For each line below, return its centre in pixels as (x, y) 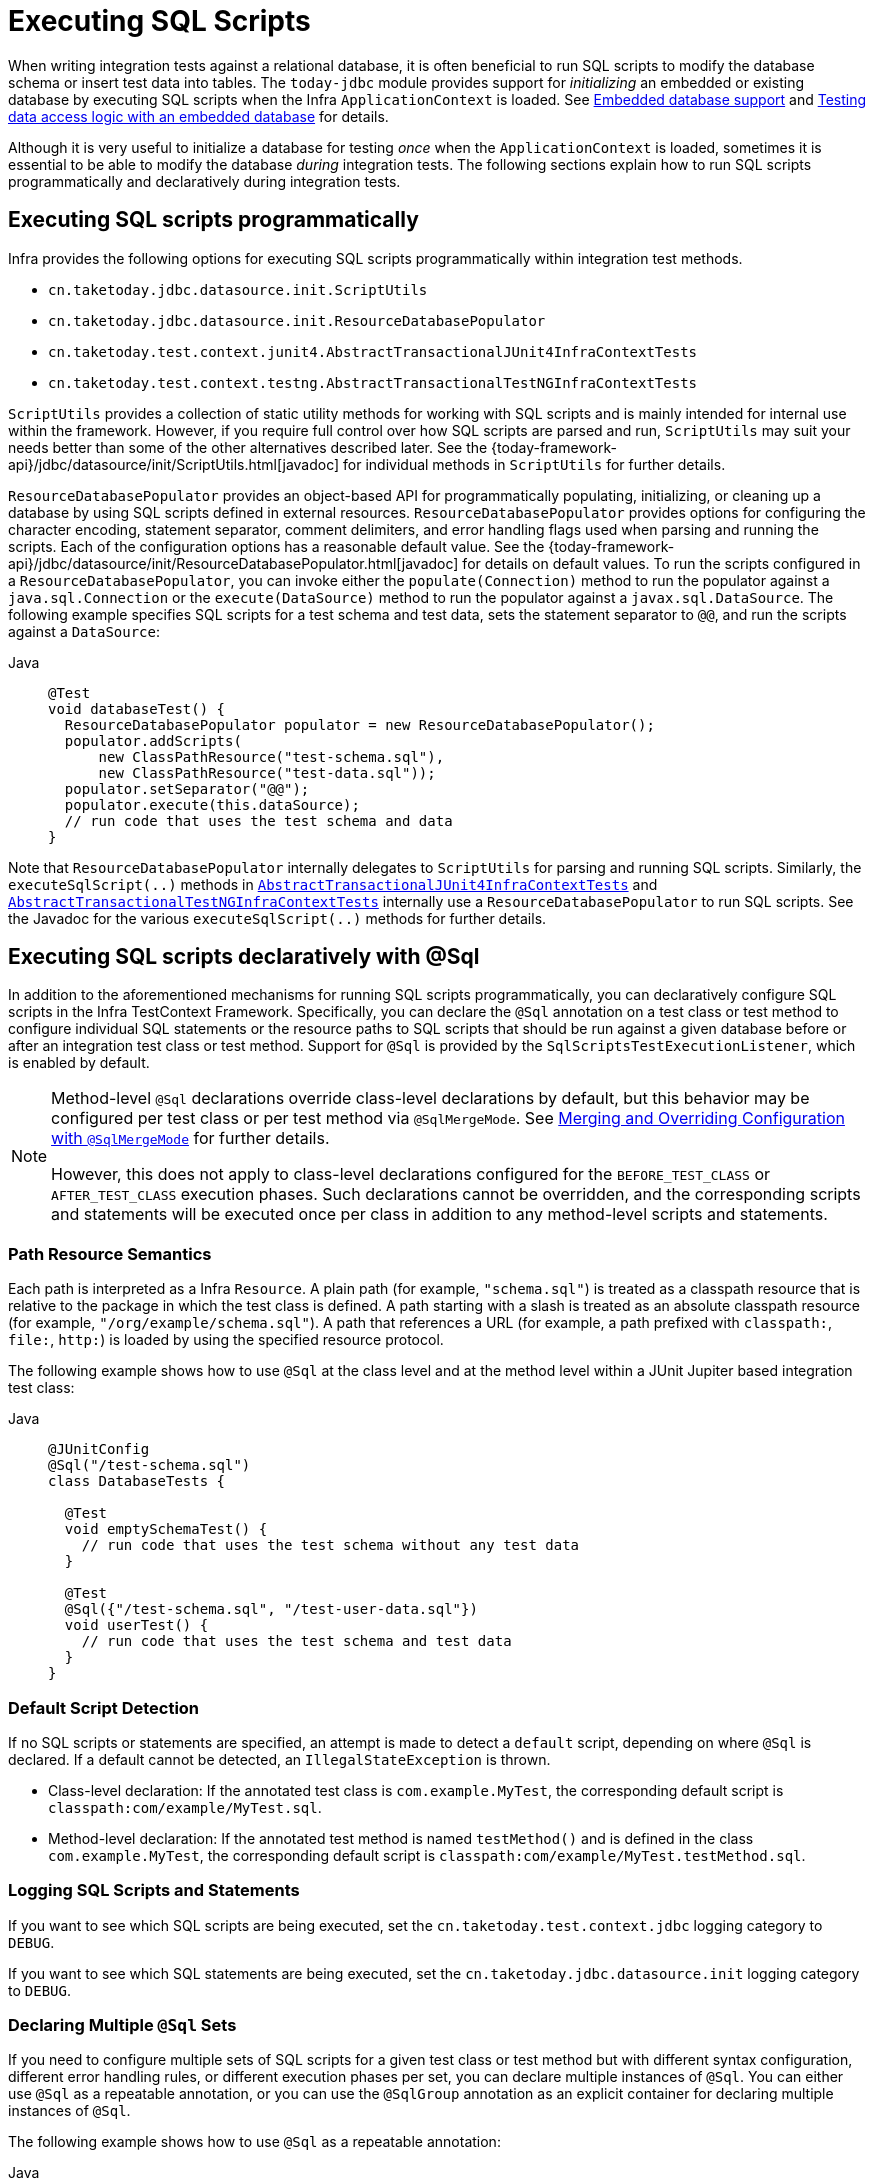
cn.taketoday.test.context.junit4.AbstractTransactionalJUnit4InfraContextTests (373, 351)
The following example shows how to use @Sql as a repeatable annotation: (254, 2142)
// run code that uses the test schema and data (258, 820)
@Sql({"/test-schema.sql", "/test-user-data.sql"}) (271, 1609)
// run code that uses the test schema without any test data (330, 1545)
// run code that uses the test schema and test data (296, 1641)
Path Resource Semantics (110, 1253)
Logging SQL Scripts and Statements (154, 1890)
